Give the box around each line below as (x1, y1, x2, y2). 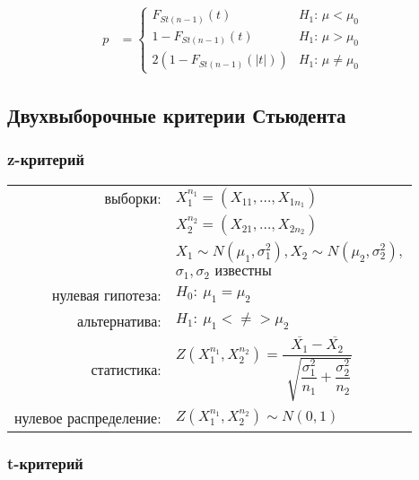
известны (214, 263, 272, 278)
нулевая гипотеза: (51, 284, 161, 305)
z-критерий (7, 148, 84, 170)
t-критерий (7, 451, 83, 474)
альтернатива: (76, 310, 161, 331)
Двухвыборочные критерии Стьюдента (7, 101, 346, 129)
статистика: (91, 358, 161, 380)
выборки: (104, 188, 161, 209)
